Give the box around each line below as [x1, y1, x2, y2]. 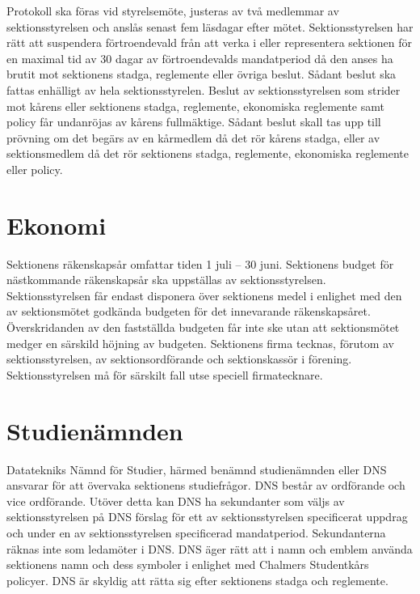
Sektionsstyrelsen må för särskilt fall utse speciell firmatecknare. [6, 366, 323, 383]
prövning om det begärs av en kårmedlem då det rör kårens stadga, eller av [6, 129, 380, 146]
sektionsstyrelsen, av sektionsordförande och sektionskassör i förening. [6, 350, 352, 367]
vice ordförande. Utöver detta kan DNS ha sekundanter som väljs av [6, 492, 345, 509]
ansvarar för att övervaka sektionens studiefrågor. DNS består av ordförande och [6, 477, 405, 494]
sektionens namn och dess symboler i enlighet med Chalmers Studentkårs [6, 556, 369, 573]
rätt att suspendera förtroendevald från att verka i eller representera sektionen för [6, 34, 413, 51]
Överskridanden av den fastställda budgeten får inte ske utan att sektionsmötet [6, 319, 400, 336]
